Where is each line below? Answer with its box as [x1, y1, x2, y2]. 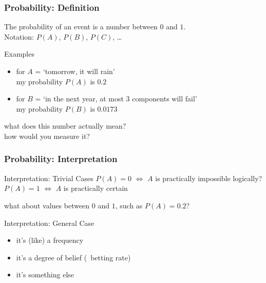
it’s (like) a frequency [16, 235, 84, 245]
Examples [4, 48, 34, 59]
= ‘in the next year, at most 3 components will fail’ [35, 93, 197, 104]
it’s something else [16, 269, 74, 280]
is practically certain [63, 183, 128, 193]
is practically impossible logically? [155, 172, 262, 183]
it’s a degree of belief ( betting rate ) [16, 252, 131, 262]
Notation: [4, 31, 34, 42]
